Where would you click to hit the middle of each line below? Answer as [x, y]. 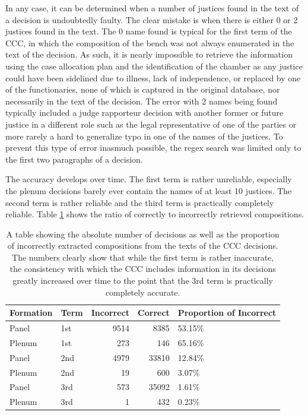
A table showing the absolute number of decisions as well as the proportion [143, 234]
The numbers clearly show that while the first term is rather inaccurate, [143, 257]
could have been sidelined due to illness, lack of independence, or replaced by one [153, 77]
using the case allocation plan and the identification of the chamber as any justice [154, 66]
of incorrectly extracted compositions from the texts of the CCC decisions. [143, 245]
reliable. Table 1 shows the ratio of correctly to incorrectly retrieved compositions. [155, 214]
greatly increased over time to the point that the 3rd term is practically [143, 281]
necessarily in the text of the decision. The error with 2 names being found [142, 101]
